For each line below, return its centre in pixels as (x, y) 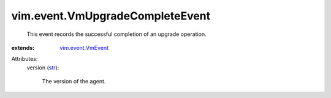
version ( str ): (43, 68)
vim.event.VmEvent (84, 47)
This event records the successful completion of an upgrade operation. (116, 34)
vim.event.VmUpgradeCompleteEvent (111, 16)
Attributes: (25, 59)
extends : (23, 47)
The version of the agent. (74, 82)
